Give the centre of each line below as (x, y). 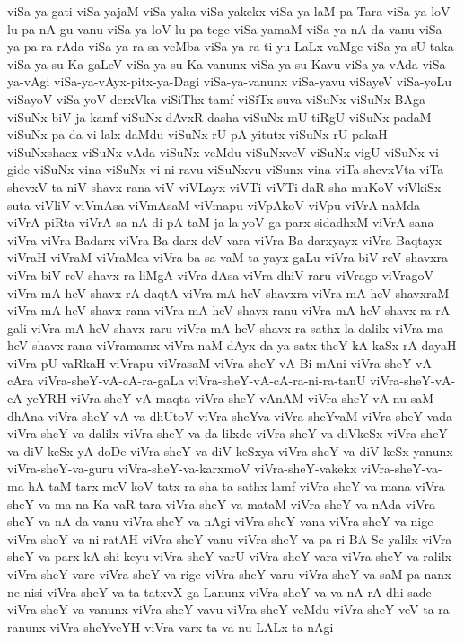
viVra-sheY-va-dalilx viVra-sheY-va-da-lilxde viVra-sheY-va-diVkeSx (195, 433)
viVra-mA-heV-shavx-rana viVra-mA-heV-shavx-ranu (153, 310)
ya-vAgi (29, 81)
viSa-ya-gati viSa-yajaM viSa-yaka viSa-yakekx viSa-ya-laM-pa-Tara (195, 11)
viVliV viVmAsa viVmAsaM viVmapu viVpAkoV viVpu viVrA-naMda (228, 204)
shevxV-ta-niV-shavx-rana (79, 186)
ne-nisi (25, 591)
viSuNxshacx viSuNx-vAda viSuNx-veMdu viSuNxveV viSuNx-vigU (194, 151)
